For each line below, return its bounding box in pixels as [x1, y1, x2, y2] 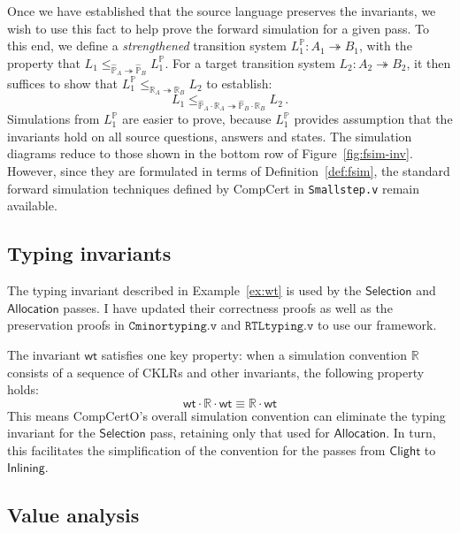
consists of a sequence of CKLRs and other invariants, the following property [7, 362, 425, 381]
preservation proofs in [7, 316, 125, 334]
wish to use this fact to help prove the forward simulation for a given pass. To [7, 19, 429, 37]
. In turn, [386, 423, 436, 442]
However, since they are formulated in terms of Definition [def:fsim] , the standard [7, 162, 450, 180]
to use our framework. [318, 316, 437, 334]
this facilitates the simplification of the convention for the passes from [7, 440, 386, 459]
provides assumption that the [294, 110, 453, 128]
